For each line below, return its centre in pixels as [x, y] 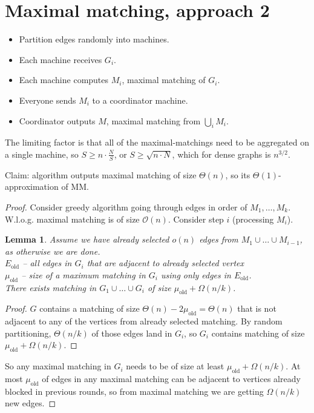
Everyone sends [47, 100]
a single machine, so [42, 154]
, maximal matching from [153, 120]
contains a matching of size [90, 308]
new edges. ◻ [31, 403]
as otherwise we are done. [53, 251]
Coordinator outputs [57, 120]
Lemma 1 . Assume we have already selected [87, 239]
